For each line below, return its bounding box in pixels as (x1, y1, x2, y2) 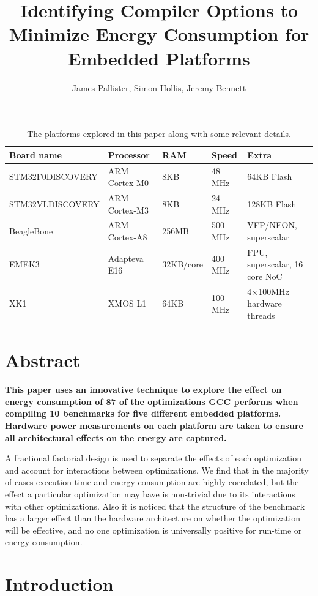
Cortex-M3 (108, 203, 149, 216)
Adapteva (108, 251, 144, 264)
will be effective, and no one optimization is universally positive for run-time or (5, 523, 302, 536)
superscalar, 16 (247, 258, 303, 270)
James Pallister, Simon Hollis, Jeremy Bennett (72, 81, 246, 94)
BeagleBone (9, 225, 53, 237)
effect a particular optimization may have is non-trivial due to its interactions (5, 488, 295, 501)
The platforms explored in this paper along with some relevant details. (27, 127, 291, 140)
